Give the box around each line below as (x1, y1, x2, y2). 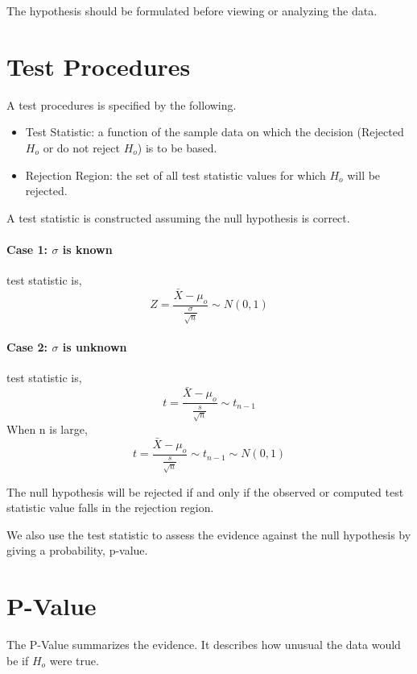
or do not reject (43, 139, 120, 156)
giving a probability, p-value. (6, 542, 148, 559)
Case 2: (6, 339, 48, 356)
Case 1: (6, 240, 48, 257)
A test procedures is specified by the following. (6, 96, 237, 113)
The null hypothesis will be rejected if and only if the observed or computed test (6, 483, 404, 500)
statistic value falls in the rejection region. (6, 499, 214, 516)
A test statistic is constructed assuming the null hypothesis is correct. (6, 209, 350, 226)
